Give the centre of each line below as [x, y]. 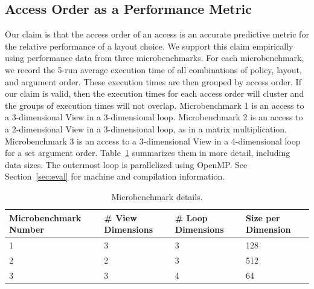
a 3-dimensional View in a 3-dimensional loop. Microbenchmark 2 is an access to [154, 117]
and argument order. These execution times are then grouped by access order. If [153, 81]
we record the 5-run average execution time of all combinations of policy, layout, [153, 69]
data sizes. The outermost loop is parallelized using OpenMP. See [126, 164]
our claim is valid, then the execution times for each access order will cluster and [155, 93]
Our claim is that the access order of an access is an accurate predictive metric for [157, 34]
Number [27, 229]
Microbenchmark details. [157, 196]
